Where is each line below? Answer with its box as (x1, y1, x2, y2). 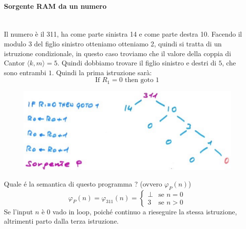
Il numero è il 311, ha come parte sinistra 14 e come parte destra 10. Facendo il (4, 29, 242, 39)
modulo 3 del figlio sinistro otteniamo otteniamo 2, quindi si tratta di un (4, 38, 222, 48)
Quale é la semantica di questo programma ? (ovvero (4, 178, 162, 188)
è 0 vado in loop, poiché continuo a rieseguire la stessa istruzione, (41, 206, 237, 216)
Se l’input (4, 206, 33, 216)
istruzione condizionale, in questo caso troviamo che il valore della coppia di (4, 48, 231, 58)
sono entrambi (4, 67, 46, 77)
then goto (125, 77, 154, 84)
